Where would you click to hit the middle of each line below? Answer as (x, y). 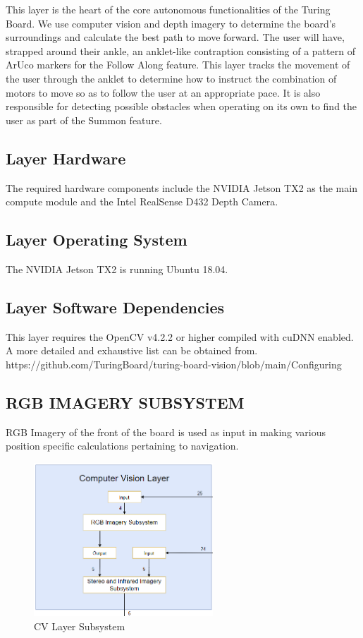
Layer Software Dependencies (115, 307)
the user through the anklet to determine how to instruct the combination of (171, 78)
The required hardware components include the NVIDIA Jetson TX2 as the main (181, 187)
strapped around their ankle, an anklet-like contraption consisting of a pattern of (180, 50)
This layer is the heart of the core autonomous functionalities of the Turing (168, 9)
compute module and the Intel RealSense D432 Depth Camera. (142, 201)
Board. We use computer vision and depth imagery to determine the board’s (171, 23)
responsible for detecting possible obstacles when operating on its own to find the (181, 106)
